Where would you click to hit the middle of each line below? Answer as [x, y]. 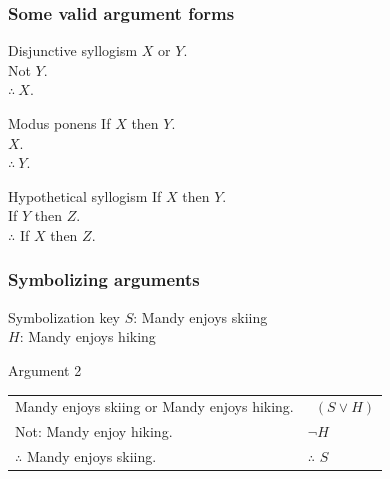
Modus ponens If [59, 123]
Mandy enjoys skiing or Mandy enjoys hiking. [154, 406]
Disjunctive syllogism [73, 50]
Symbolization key [64, 316]
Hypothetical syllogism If [85, 195]
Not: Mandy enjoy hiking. [94, 431]
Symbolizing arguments [104, 279]
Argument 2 [45, 369]
